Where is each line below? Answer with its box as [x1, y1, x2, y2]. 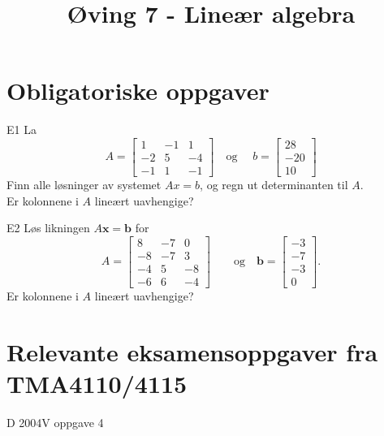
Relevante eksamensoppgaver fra [6, 335, 378, 368]
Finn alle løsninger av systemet [6, 176, 162, 192]
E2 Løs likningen [6, 219, 90, 236]
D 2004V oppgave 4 [6, 413, 104, 430]
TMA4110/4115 [6, 366, 188, 399]
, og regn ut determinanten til [200, 176, 348, 192]
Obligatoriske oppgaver [6, 74, 270, 107]
